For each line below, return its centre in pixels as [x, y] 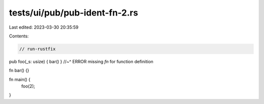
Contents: [19, 36]
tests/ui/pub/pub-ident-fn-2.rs [74, 13]
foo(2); [28, 86]
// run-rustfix [37, 49]
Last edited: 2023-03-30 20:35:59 [44, 27]
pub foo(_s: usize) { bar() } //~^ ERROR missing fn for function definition [81, 61]
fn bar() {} [19, 70]
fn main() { [20, 79]
